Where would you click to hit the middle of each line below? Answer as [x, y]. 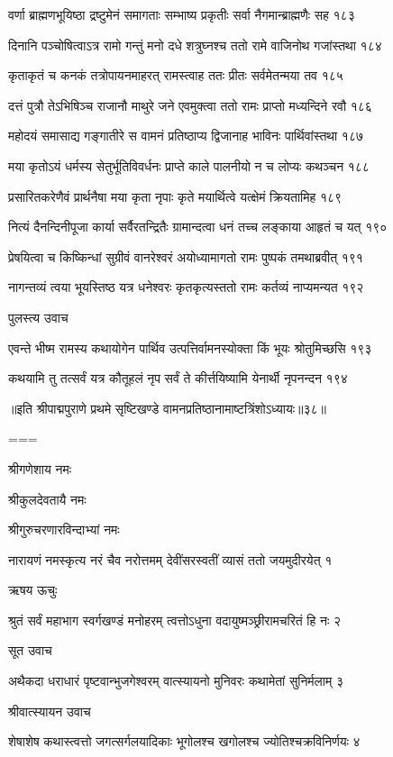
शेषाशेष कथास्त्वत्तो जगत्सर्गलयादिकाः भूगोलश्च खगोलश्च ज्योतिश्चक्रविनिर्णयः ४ [184, 741]
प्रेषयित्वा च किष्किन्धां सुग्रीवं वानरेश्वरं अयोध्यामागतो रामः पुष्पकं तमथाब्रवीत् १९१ [186, 256]
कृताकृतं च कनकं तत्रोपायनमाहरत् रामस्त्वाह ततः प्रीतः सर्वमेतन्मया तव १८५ [176, 75]
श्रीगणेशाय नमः [40, 468]
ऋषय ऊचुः [33, 590]
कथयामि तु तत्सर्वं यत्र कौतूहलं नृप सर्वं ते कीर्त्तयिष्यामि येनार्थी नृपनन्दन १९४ [178, 378]
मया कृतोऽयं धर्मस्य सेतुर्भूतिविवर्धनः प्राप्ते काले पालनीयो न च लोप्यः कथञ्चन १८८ [189, 165]
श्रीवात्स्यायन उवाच [50, 711]
